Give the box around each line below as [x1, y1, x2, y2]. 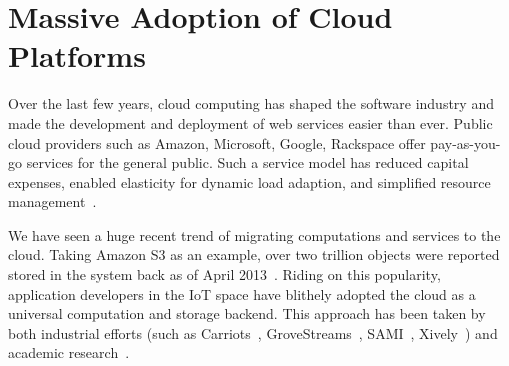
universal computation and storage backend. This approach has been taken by [8, 303, 486, 324]
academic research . [8, 342, 130, 363]
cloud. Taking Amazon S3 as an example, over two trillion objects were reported [8, 244, 500, 265]
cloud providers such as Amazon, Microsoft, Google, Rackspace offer [8, 132, 426, 153]
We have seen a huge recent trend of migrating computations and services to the [8, 224, 501, 245]
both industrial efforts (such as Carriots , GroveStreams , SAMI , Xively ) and [8, 322, 498, 343]
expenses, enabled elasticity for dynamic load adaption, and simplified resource [8, 171, 491, 192]
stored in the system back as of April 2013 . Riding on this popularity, [8, 264, 441, 285]
